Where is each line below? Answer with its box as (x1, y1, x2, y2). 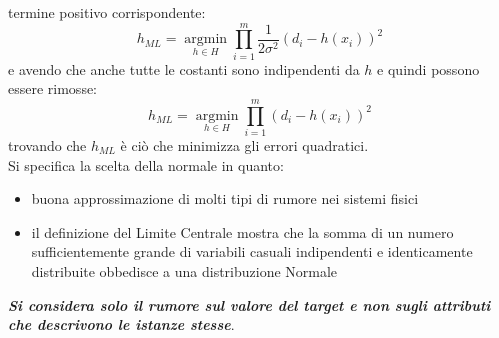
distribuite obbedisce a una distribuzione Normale (31, 261, 338, 281)
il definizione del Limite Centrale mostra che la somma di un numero (31, 221, 454, 242)
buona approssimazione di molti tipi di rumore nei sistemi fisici (31, 188, 419, 209)
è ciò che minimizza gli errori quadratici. (120, 135, 369, 156)
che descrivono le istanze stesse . (8, 314, 235, 335)
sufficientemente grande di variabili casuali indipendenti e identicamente (31, 241, 473, 262)
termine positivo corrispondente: (8, 2, 206, 22)
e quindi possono (377, 58, 480, 79)
